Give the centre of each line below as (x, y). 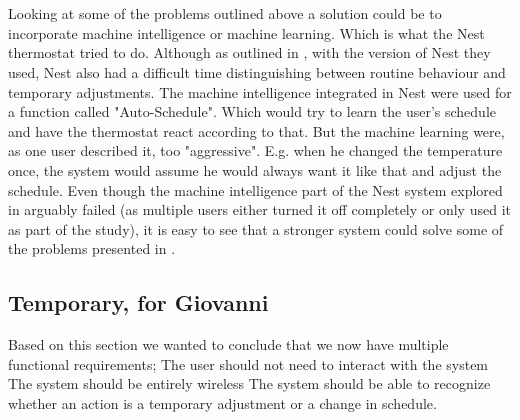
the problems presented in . (92, 248)
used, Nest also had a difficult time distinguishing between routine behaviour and (257, 71)
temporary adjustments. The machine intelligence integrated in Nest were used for (260, 91)
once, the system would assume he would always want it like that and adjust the (255, 169)
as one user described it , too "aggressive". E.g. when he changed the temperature (255, 150)
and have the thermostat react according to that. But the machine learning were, (256, 130)
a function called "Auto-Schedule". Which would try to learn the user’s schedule (252, 111)
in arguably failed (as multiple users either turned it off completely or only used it (259, 209)
